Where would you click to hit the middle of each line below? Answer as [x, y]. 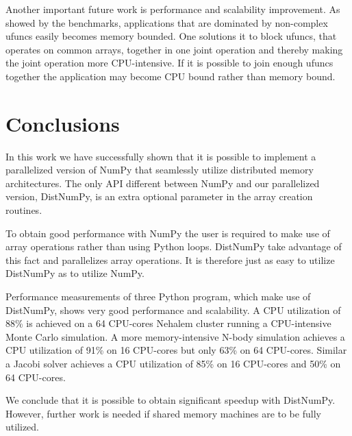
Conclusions [63, 123]
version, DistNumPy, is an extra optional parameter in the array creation [159, 196]
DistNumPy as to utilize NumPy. [75, 273]
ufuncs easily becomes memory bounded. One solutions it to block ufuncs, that [171, 36]
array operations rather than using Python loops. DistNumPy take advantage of [174, 246]
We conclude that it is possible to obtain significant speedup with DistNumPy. [171, 400]
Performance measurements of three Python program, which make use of [158, 296]
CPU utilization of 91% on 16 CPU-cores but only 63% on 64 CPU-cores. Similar [176, 350]
